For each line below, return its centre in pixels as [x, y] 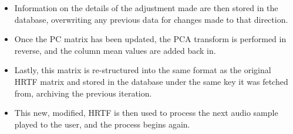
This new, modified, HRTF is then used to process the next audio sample [146, 113]
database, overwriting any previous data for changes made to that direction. [151, 19]
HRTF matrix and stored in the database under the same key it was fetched [151, 81]
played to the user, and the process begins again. [102, 124]
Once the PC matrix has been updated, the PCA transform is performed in [150, 39]
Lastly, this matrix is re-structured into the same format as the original [143, 70]
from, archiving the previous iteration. [83, 93]
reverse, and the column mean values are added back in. [115, 50]
